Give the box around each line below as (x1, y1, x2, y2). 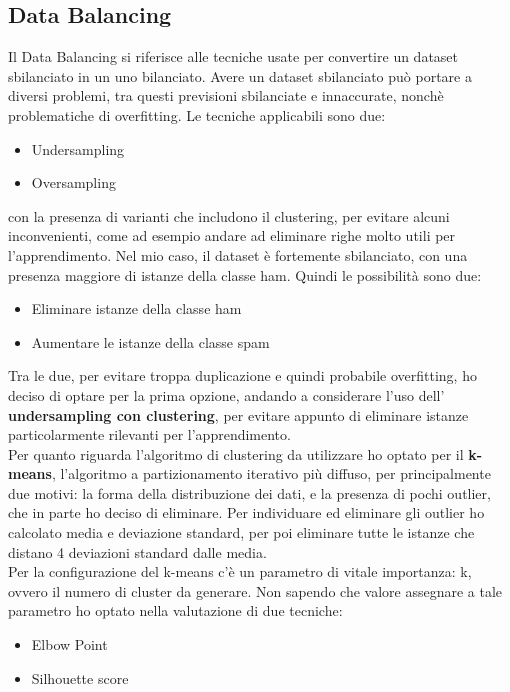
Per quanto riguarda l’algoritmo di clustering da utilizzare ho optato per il (8, 443, 464, 464)
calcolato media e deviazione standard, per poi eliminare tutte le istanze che (8, 522, 475, 543)
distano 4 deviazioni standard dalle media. (8, 541, 267, 562)
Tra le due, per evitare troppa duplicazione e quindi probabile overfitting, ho (8, 365, 477, 386)
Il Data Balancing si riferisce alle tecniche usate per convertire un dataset (8, 46, 459, 67)
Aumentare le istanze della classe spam (31, 331, 270, 352)
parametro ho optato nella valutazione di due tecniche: (8, 600, 343, 621)
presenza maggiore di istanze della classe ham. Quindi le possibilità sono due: (8, 264, 482, 285)
